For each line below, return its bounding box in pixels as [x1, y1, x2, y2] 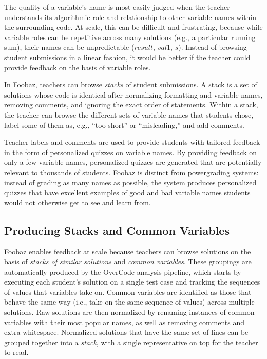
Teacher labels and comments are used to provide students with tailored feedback [4, 137, 260, 147]
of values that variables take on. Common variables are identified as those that [4, 286, 252, 297]
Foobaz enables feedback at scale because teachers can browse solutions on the [4, 246, 251, 257]
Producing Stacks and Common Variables [4, 222, 230, 238]
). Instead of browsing [178, 42, 247, 52]
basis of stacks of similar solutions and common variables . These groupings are [4, 256, 252, 267]
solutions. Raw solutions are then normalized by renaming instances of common [4, 307, 255, 317]
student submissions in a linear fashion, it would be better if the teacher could [4, 51, 251, 62]
